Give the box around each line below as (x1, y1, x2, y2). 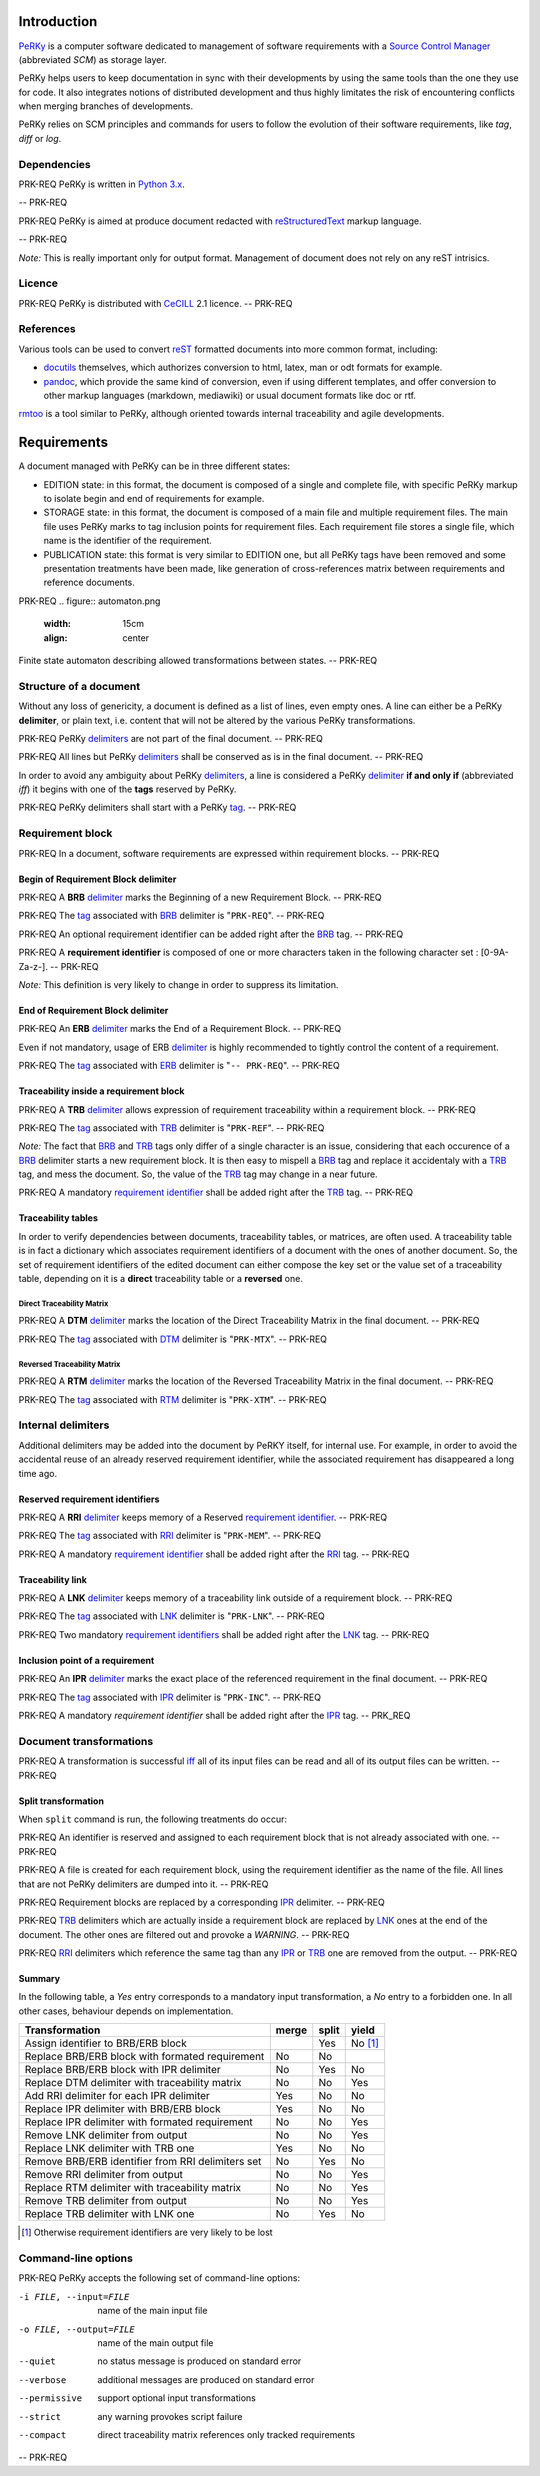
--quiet (18, 2356, 57, 2367)
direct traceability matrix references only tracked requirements (97, 2428, 355, 2440)
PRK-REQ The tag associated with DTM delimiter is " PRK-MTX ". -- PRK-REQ (18, 1333, 328, 1345)
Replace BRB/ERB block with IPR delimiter (24, 2063, 221, 2077)
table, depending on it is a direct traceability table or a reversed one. (18, 1273, 304, 1285)
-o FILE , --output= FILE (18, 2323, 135, 2335)
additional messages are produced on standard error (97, 2373, 315, 2385)
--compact (18, 2429, 67, 2440)
